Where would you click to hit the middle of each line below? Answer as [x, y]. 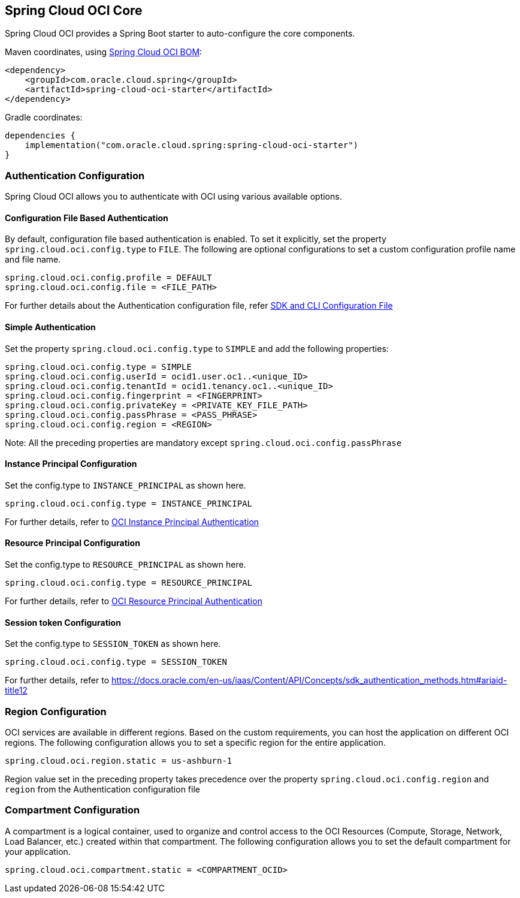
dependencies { [40, 136]
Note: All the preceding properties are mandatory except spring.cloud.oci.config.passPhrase [203, 442]
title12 [16, 691]
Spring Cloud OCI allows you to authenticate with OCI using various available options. [173, 197]
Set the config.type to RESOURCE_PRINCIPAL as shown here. [126, 565]
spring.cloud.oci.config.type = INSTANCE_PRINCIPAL [129, 503]
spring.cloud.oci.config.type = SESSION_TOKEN [116, 662]
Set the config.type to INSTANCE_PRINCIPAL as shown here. [126, 485]
